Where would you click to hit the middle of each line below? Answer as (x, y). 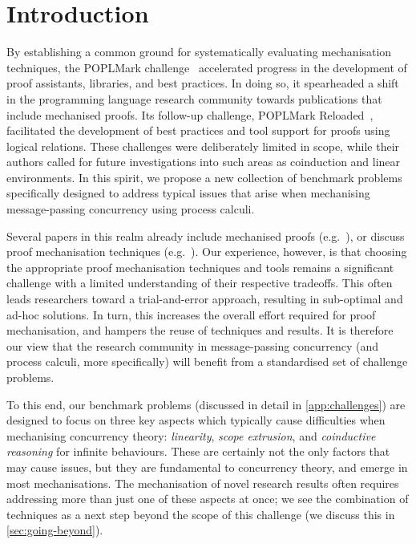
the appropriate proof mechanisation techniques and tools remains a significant (200, 267)
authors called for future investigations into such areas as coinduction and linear (204, 162)
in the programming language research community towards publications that (194, 98)
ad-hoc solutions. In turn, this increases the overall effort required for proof (191, 314)
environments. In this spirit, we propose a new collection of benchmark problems (204, 177)
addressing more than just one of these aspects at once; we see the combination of (208, 499)
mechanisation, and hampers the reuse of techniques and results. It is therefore (200, 330)
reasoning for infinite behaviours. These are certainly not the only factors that (198, 451)
